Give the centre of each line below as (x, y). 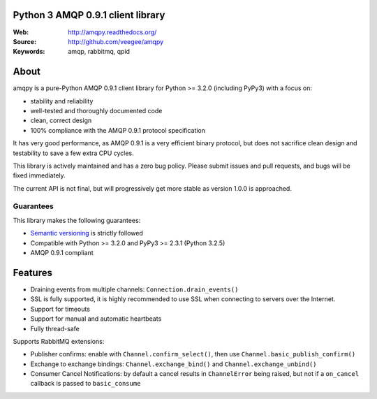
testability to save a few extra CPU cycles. (73, 153)
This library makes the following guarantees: (77, 220)
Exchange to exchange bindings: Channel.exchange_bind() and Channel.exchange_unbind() (173, 364)
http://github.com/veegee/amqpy (116, 41)
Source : (25, 41)
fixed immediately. (39, 175)
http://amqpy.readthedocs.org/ (112, 32)
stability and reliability (62, 101)
